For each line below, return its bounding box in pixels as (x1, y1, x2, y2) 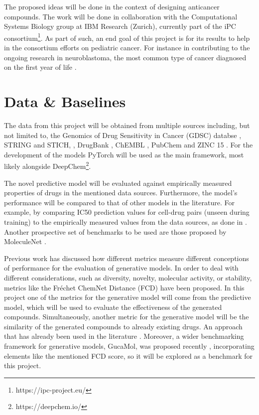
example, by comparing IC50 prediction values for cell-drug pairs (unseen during (4, 207, 250, 217)
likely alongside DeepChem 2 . (4, 159, 91, 171)
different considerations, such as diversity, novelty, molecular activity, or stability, (4, 272, 252, 282)
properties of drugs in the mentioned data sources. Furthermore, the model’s (4, 187, 238, 198)
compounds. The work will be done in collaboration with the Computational (4, 11, 238, 21)
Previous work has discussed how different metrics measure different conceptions (4, 253, 249, 263)
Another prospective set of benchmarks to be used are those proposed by (4, 226, 227, 237)
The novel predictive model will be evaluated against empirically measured (4, 177, 232, 188)
